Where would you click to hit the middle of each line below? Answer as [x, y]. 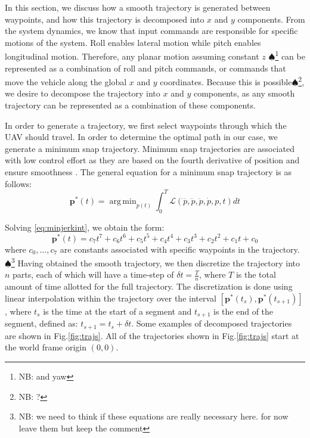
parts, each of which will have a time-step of [93, 274]
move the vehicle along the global [66, 81]
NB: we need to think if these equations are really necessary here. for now [154, 416]
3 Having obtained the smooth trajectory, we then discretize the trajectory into [156, 262]
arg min [123, 201]
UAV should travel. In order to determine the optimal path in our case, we [141, 137]
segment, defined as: [41, 323]
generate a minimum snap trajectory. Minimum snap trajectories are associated [150, 148]
